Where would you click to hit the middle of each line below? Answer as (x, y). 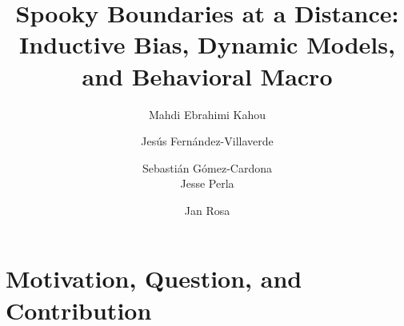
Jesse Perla (207, 183)
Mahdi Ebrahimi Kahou (207, 114)
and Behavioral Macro (207, 76)
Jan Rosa (207, 210)
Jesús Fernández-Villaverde (207, 141)
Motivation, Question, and (154, 278)
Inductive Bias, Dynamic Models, (207, 44)
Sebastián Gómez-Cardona (207, 167)
